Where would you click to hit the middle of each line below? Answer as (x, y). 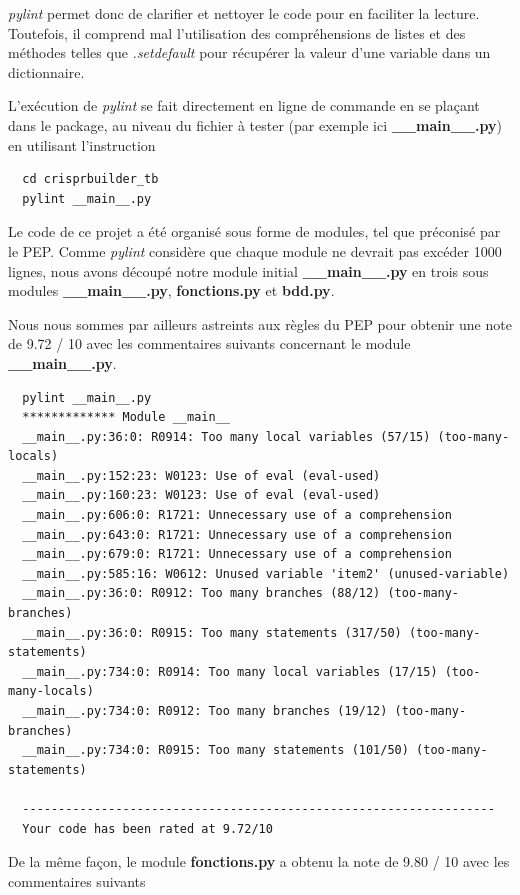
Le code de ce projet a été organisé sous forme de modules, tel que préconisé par (254, 231)
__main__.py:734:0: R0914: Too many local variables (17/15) (230, 671)
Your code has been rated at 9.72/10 (147, 828)
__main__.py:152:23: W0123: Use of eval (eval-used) (201, 475)
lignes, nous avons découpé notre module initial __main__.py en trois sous (248, 270)
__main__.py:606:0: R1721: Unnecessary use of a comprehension (237, 515)
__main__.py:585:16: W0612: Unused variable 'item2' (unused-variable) (266, 573)
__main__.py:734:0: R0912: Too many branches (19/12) (205, 711)
